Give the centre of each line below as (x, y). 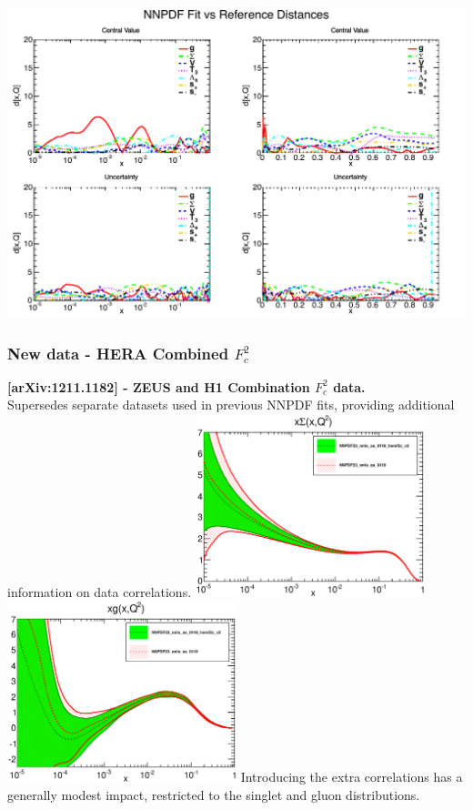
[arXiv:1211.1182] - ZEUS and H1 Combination (159, 386)
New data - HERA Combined (118, 353)
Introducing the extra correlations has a (352, 777)
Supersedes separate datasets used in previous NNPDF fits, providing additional (231, 405)
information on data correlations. (100, 591)
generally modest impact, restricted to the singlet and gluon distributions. (214, 795)
